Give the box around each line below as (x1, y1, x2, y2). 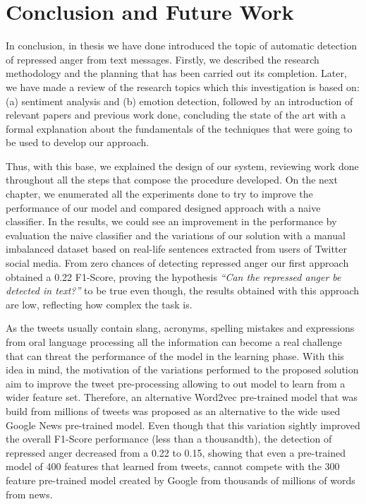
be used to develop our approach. (6, 135, 150, 150)
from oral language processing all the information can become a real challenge (6, 335, 342, 349)
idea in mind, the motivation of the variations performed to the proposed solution (6, 362, 359, 377)
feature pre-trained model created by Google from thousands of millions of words (6, 472, 355, 487)
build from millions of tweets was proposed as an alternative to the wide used (6, 403, 341, 418)
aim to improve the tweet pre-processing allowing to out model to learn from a (6, 376, 346, 390)
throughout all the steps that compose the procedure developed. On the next (6, 172, 338, 187)
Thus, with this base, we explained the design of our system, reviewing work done (6, 158, 359, 173)
